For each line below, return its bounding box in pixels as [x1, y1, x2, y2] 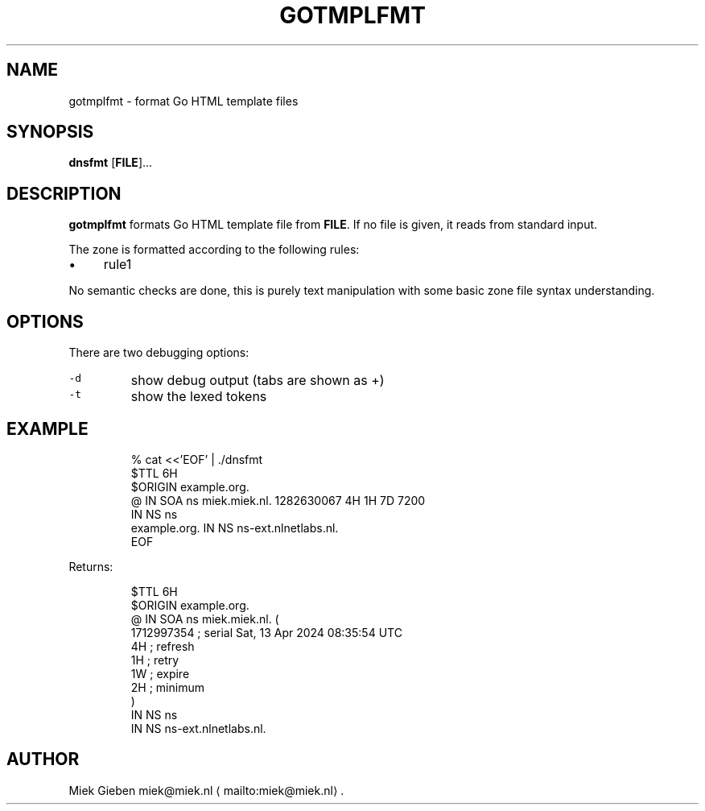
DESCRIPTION [6, 183, 122, 204]
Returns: [68, 559, 113, 573]
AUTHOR [6, 749, 80, 770]
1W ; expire [130, 666, 190, 681]
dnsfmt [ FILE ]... [68, 155, 153, 170]
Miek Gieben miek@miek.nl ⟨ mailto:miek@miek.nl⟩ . [68, 783, 344, 797]
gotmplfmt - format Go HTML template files [68, 93, 299, 108]
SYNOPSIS [6, 122, 94, 143]
